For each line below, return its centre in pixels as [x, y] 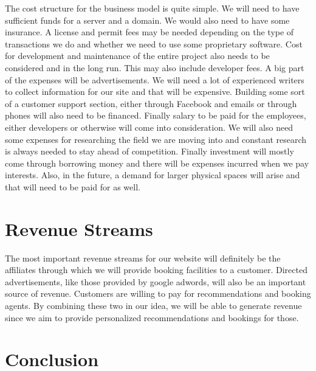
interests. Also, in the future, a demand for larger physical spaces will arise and [153, 175]
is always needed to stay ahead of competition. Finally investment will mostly [149, 151]
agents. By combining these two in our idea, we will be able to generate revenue [153, 305]
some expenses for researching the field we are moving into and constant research [156, 139]
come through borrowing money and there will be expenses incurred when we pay [157, 163]
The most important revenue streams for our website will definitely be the [143, 258]
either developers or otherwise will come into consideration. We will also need [149, 127]
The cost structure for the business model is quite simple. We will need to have [152, 8]
